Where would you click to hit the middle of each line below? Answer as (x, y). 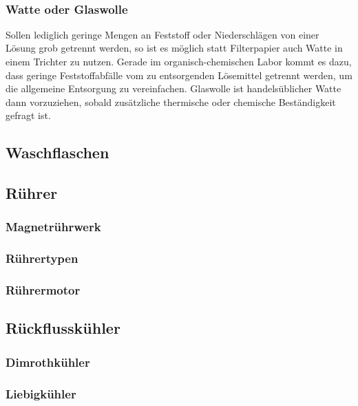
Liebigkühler (41, 393)
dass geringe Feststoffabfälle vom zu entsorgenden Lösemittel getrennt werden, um (179, 75)
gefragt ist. (28, 115)
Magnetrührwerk (53, 227)
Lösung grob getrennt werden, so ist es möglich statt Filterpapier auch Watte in (174, 48)
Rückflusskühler (63, 328)
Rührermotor (43, 290)
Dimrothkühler (48, 362)
